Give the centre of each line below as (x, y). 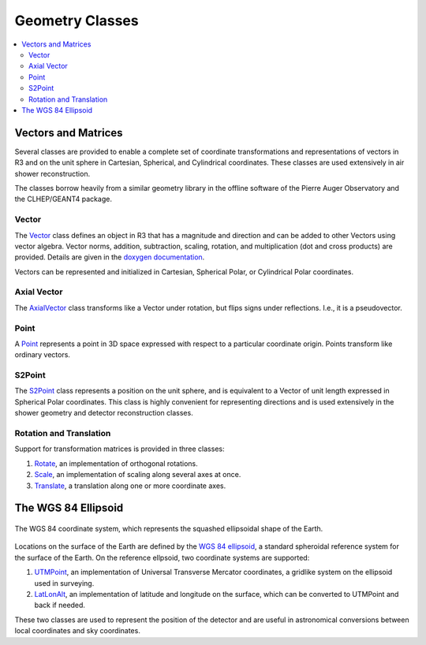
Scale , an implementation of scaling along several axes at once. (138, 475)
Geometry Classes (77, 21)
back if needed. (60, 605)
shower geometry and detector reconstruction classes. (104, 413)
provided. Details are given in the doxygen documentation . (110, 257)
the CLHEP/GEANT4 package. (63, 199)
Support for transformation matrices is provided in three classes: (120, 449)
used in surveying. (64, 583)
